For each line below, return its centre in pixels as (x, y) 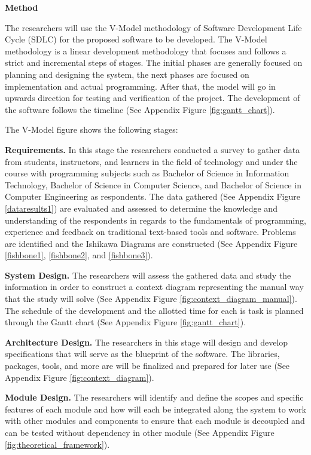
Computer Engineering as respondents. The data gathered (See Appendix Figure (153, 196)
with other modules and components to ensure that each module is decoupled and (155, 421)
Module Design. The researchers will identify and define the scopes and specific (154, 397)
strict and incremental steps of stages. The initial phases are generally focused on (154, 62)
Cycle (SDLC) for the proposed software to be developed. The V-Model (136, 39)
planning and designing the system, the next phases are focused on (127, 74)
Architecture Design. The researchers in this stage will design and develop (147, 342)
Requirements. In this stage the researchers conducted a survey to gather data (153, 149)
